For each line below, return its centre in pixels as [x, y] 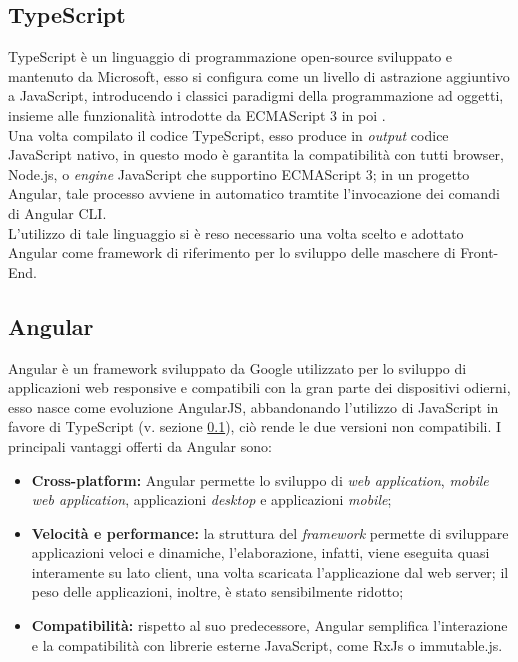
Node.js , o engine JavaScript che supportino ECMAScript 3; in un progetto [239, 173]
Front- [479, 252]
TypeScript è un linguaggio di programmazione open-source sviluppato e [230, 56]
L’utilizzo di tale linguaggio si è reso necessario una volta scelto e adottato [236, 232]
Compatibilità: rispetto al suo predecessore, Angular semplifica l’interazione [269, 625]
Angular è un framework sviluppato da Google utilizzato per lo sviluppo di [237, 367]
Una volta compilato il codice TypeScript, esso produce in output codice [228, 134]
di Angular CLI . [57, 212]
